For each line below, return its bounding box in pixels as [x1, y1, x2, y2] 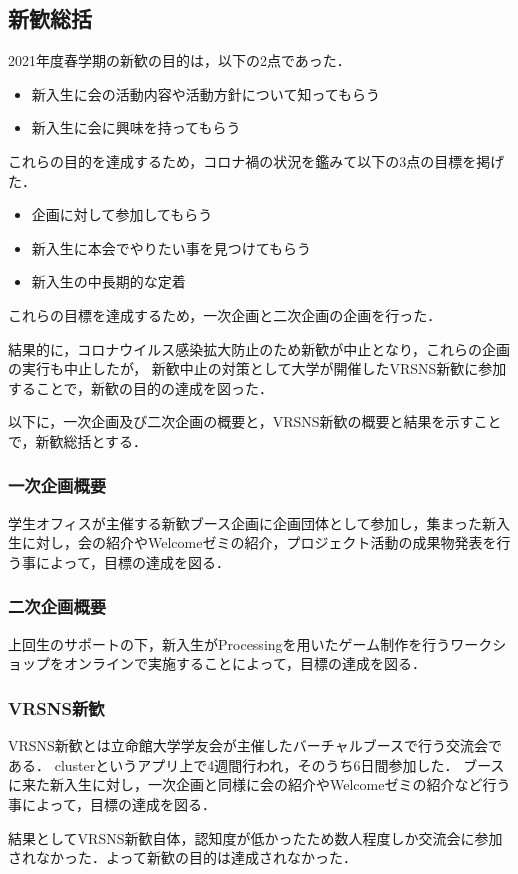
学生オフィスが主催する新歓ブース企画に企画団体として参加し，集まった [8, 512, 483, 533]
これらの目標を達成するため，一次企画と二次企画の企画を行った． [8, 304, 442, 325]
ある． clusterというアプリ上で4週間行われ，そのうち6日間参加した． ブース [8, 754, 505, 775]
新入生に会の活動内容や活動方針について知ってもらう [31, 83, 380, 104]
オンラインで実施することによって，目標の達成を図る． [63, 653, 426, 674]
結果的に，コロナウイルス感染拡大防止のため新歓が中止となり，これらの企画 [8, 338, 510, 359]
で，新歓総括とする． [8, 430, 148, 451]
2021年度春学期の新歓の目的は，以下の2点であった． [8, 50, 351, 71]
